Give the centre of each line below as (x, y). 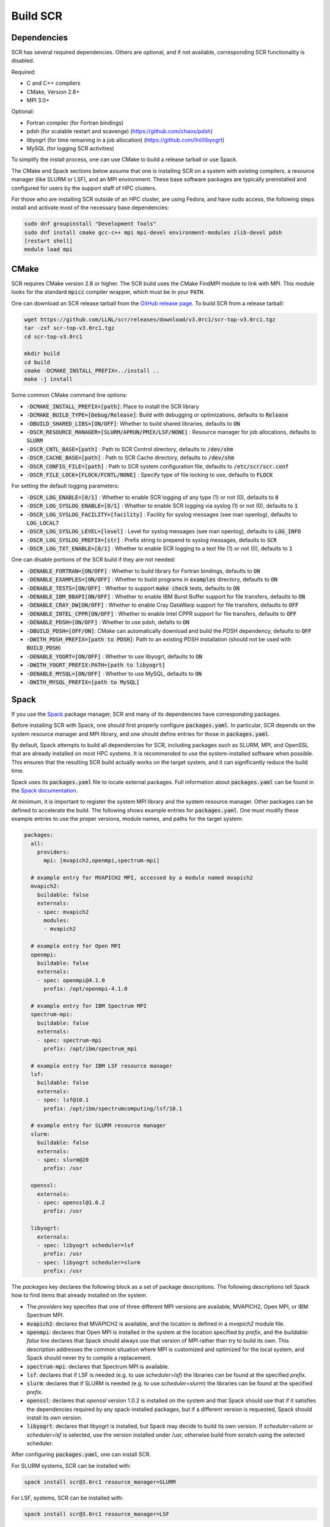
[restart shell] (49, 241)
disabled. (23, 60)
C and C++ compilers (53, 83)
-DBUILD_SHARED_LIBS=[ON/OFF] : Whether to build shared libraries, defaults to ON (134, 423)
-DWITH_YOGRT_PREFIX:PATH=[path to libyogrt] (96, 665)
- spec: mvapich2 (63, 912)
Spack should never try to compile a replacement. (89, 1358)
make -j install (49, 379)
